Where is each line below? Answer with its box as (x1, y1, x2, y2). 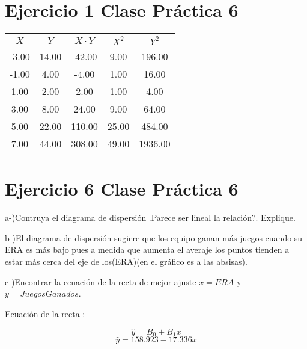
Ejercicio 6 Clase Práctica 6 (5, 176, 239, 201)
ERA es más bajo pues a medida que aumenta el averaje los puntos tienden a (5, 243, 290, 256)
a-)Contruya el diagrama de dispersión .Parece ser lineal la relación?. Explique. (5, 211, 296, 224)
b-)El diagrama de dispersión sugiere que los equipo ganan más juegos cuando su (5, 231, 303, 244)
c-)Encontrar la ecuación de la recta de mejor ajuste (5, 275, 196, 288)
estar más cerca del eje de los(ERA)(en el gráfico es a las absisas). (5, 255, 248, 268)
